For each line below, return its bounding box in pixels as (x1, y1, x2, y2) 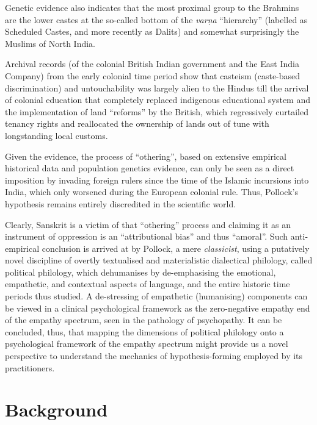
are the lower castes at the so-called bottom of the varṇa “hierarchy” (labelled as (5, 13, 308, 26)
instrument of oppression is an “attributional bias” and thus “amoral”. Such (5, 230, 288, 243)
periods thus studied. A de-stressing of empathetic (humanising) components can (5, 290, 308, 302)
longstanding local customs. (5, 129, 108, 141)
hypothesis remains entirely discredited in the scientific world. (5, 197, 236, 210)
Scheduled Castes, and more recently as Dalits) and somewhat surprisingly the (5, 25, 299, 38)
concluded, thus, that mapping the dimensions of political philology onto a (5, 325, 284, 338)
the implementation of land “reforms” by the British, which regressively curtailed (5, 105, 308, 118)
